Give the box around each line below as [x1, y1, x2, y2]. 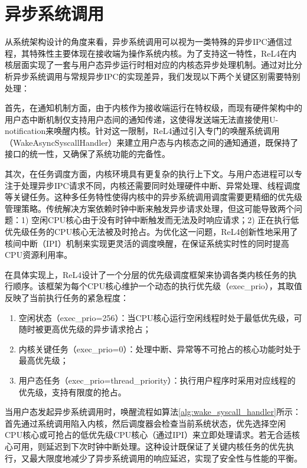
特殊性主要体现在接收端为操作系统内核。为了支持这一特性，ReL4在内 [29, 47, 297, 59]
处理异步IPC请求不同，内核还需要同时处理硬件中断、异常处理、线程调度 [21, 179, 301, 191]
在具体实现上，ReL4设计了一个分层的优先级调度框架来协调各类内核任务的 [5, 268, 289, 280]
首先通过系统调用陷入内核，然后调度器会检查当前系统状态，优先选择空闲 [5, 417, 286, 429]
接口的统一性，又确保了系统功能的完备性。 [5, 148, 170, 160]
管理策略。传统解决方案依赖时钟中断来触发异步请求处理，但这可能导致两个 [5, 202, 294, 214]
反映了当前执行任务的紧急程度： [5, 292, 129, 303]
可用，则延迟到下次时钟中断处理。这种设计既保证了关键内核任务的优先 [12, 440, 286, 452]
